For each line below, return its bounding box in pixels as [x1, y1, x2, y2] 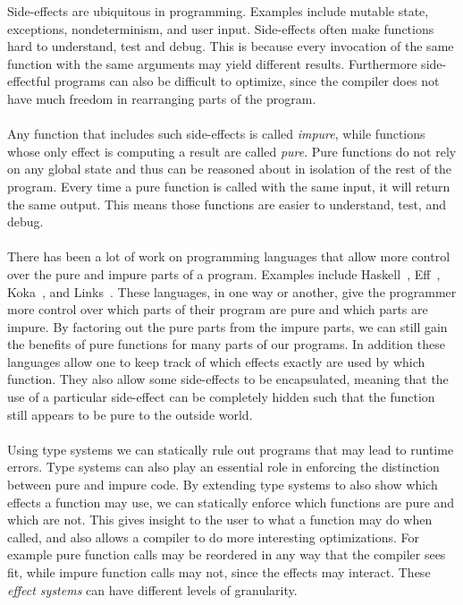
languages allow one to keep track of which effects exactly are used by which [7, 352, 425, 371]
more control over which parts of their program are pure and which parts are [7, 300, 428, 319]
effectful [7, 72, 51, 90]
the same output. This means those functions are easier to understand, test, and [7, 194, 447, 213]
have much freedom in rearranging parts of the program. [7, 89, 316, 107]
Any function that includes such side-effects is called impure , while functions [7, 124, 425, 143]
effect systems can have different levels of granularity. [7, 580, 298, 599]
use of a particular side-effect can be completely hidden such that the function [7, 388, 435, 406]
